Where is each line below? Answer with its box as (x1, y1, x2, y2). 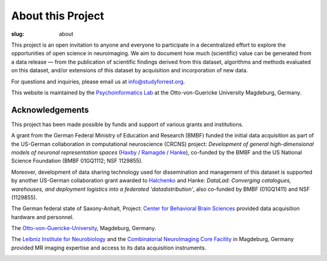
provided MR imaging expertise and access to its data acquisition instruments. (11, 244, 206, 251)
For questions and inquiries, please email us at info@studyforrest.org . (11, 78, 185, 85)
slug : (11, 30, 24, 38)
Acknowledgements (11, 105, 89, 115)
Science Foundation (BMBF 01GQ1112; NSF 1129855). (11, 157, 144, 165)
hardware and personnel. (11, 213, 74, 220)
